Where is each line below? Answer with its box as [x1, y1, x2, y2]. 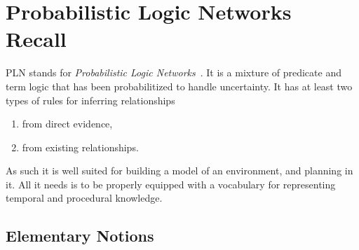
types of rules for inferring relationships [6, 92, 175, 107]
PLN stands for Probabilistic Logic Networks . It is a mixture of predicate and [6, 65, 341, 80]
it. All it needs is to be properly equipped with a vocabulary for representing [6, 176, 336, 191]
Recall [6, 25, 67, 53]
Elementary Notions [6, 225, 154, 246]
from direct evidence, [22, 116, 113, 131]
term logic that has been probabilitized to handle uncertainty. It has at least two [6, 78, 353, 93]
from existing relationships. [22, 139, 139, 154]
